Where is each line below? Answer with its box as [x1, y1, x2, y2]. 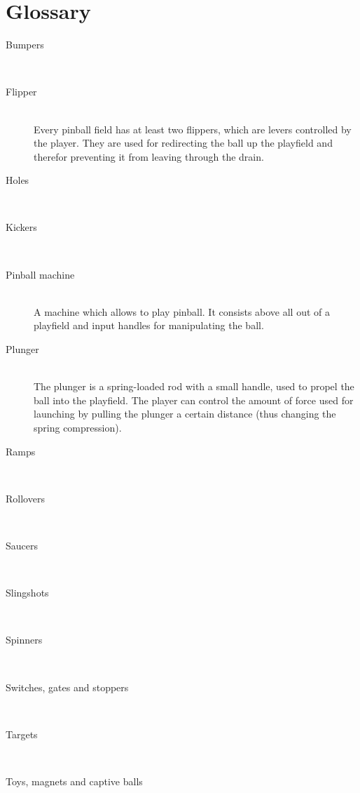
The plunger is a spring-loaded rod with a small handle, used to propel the [34, 379, 354, 394]
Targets [6, 726, 38, 741]
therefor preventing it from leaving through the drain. [34, 149, 264, 164]
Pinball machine [6, 267, 75, 281]
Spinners [6, 632, 43, 647]
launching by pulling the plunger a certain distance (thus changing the [34, 406, 336, 421]
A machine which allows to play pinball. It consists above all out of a [34, 304, 331, 319]
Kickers [6, 220, 37, 234]
